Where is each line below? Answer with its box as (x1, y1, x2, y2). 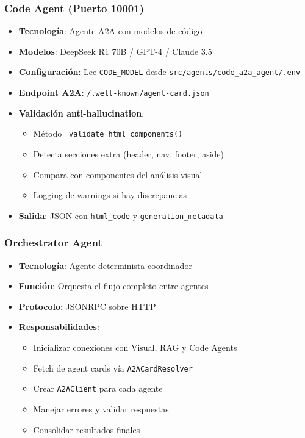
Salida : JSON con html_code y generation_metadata (18, 209, 223, 221)
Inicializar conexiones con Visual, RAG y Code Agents (33, 341, 237, 353)
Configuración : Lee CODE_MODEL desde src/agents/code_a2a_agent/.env (18, 65, 301, 78)
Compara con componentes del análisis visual (33, 168, 203, 181)
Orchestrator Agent (4, 235, 102, 250)
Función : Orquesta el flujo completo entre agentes (18, 279, 209, 292)
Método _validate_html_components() (33, 127, 183, 140)
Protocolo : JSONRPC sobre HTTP (18, 300, 156, 312)
